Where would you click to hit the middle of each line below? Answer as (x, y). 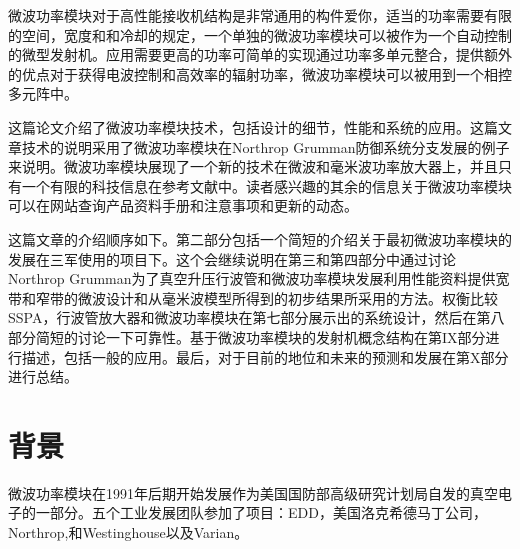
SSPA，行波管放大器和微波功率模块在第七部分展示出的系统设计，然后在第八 (256, 317)
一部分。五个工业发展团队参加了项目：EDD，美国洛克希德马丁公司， (261, 512)
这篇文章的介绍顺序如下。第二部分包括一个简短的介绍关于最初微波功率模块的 (260, 238)
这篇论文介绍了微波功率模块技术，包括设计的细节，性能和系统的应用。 (239, 126)
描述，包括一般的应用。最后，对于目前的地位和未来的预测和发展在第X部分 (265, 356)
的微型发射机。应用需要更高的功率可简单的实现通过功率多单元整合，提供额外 (260, 54)
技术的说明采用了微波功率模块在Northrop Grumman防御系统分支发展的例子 (265, 146)
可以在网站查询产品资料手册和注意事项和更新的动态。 (183, 205)
